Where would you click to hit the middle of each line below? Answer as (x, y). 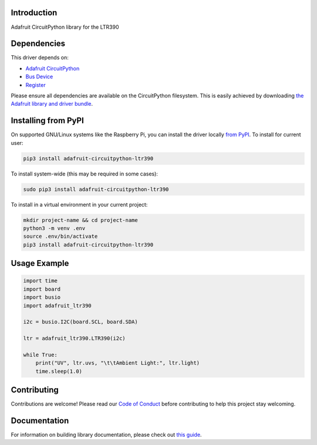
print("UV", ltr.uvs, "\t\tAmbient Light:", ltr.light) (118, 363)
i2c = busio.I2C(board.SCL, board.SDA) (80, 322)
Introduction (34, 13)
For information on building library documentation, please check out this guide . (106, 435)
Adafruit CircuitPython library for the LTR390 (65, 27)
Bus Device (39, 77)
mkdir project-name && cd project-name (80, 220)
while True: (41, 355)
